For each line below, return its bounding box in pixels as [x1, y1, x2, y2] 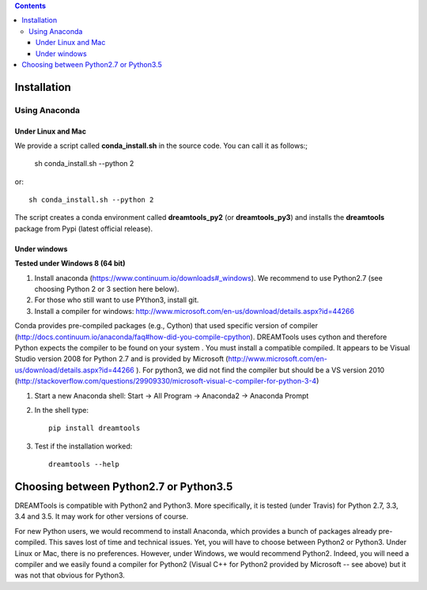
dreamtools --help [48, 460, 120, 469]
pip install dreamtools [48, 424, 141, 433]
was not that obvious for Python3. [14, 570, 126, 581]
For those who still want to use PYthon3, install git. [34, 295, 199, 304]
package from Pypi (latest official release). [14, 224, 153, 233]
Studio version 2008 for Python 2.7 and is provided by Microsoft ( [14, 354, 229, 364]
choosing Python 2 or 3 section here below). [34, 285, 179, 294]
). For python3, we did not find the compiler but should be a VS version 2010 [135, 365, 385, 375]
